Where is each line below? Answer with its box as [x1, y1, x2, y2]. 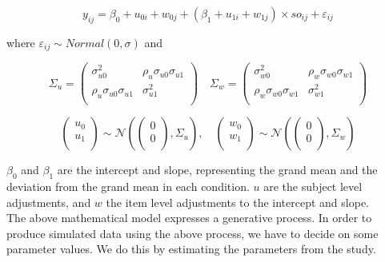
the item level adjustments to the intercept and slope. [106, 193, 370, 210]
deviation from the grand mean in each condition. [6, 177, 250, 194]
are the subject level [263, 177, 363, 194]
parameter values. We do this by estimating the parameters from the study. [6, 240, 376, 257]
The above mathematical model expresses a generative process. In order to [6, 209, 372, 226]
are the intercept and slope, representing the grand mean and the [57, 161, 378, 178]
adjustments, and [6, 193, 91, 210]
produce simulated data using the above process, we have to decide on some [6, 224, 379, 241]
